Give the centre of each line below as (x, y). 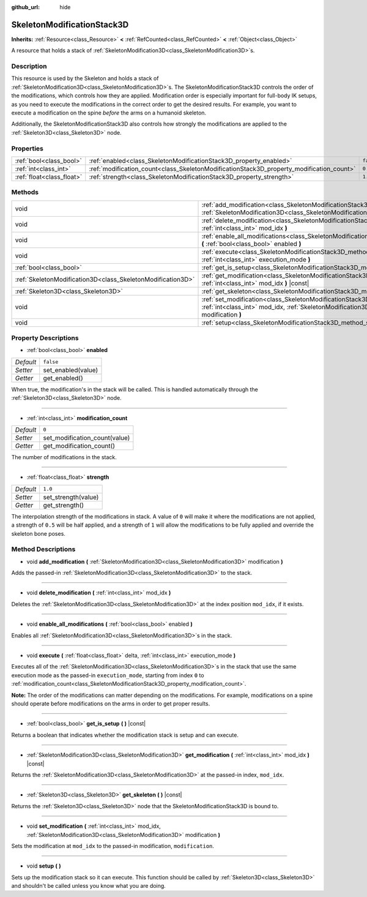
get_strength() (64, 505)
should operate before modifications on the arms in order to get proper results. (111, 704)
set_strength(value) (71, 497)
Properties (28, 148)
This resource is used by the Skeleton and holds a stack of (85, 78)
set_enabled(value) (71, 370)
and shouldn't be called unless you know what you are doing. (89, 886)
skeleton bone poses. (38, 533)
